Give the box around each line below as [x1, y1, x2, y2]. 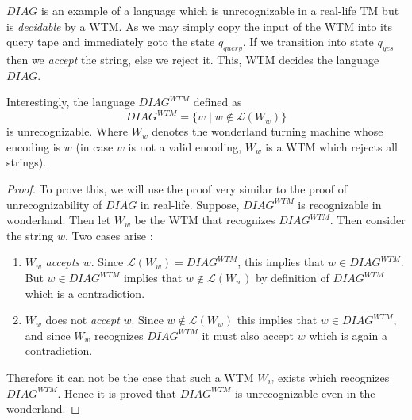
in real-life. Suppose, [140, 196, 240, 212]
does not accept [45, 311, 120, 328]
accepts [45, 254, 80, 270]
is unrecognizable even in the [234, 384, 375, 401]
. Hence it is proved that [57, 384, 176, 401]
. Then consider [329, 212, 406, 228]
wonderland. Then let [6, 212, 111, 228]
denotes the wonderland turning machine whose [152, 123, 383, 139]
